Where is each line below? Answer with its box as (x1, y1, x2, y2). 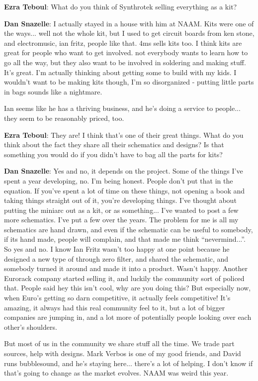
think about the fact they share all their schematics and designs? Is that (4, 139, 224, 150)
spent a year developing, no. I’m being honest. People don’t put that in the (4, 175, 233, 186)
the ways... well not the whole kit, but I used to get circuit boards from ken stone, (4, 28, 255, 38)
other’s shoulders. (4, 321, 57, 332)
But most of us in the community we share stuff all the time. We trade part (4, 338, 235, 349)
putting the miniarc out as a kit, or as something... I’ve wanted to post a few (4, 204, 239, 215)
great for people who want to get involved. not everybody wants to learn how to (4, 47, 248, 58)
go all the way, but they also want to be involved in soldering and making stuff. (4, 57, 246, 67)
